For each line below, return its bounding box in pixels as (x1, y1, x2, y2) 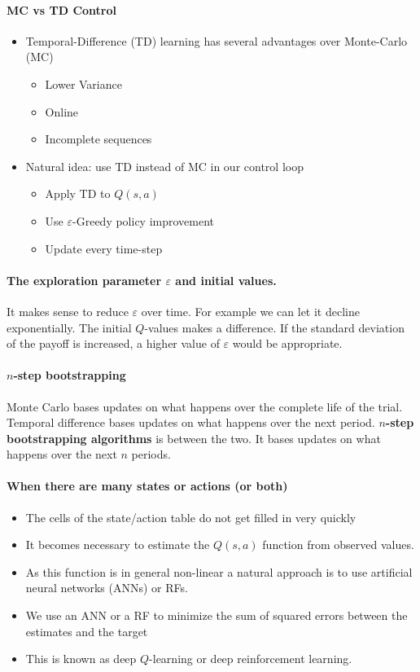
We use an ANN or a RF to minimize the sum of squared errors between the (25, 607, 408, 624)
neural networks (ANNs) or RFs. (25, 579, 188, 596)
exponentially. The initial (7, 318, 132, 336)
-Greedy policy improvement (72, 212, 215, 229)
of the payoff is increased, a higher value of (7, 335, 220, 352)
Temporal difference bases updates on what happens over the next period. (7, 414, 375, 431)
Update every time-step (45, 239, 163, 257)
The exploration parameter (7, 271, 162, 288)
